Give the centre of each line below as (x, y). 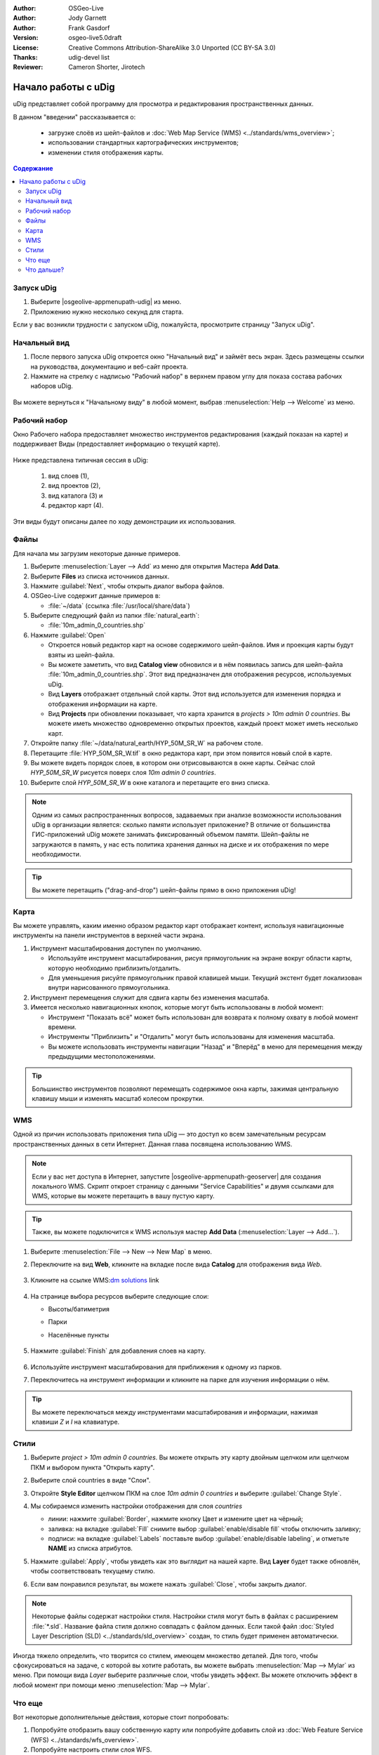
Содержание (33, 168)
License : (26, 47)
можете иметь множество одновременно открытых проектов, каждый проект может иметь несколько (203, 724)
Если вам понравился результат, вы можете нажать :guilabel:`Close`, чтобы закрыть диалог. (168, 1584)
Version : (26, 38)
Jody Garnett (87, 18)
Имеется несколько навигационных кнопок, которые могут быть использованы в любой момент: (177, 1007)
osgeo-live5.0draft (95, 38)
